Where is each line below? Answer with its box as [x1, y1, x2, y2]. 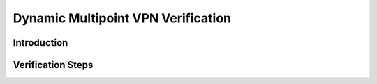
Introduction [13, 37, 68, 49]
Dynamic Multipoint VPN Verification [13, 10, 232, 26]
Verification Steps [13, 59, 94, 71]
